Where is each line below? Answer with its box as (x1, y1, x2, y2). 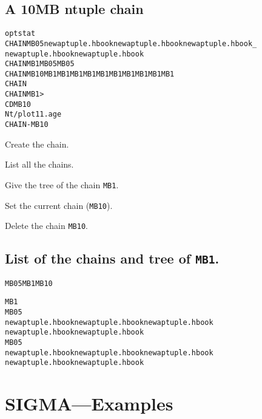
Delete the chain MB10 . (5, 219, 88, 232)
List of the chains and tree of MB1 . (5, 249, 220, 268)
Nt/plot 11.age (5, 110, 62, 119)
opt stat (5, 29, 36, 38)
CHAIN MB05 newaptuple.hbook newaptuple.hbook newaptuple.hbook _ (5, 39, 257, 48)
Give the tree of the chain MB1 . (5, 178, 119, 191)
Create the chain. (5, 137, 69, 150)
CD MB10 (5, 100, 31, 109)
